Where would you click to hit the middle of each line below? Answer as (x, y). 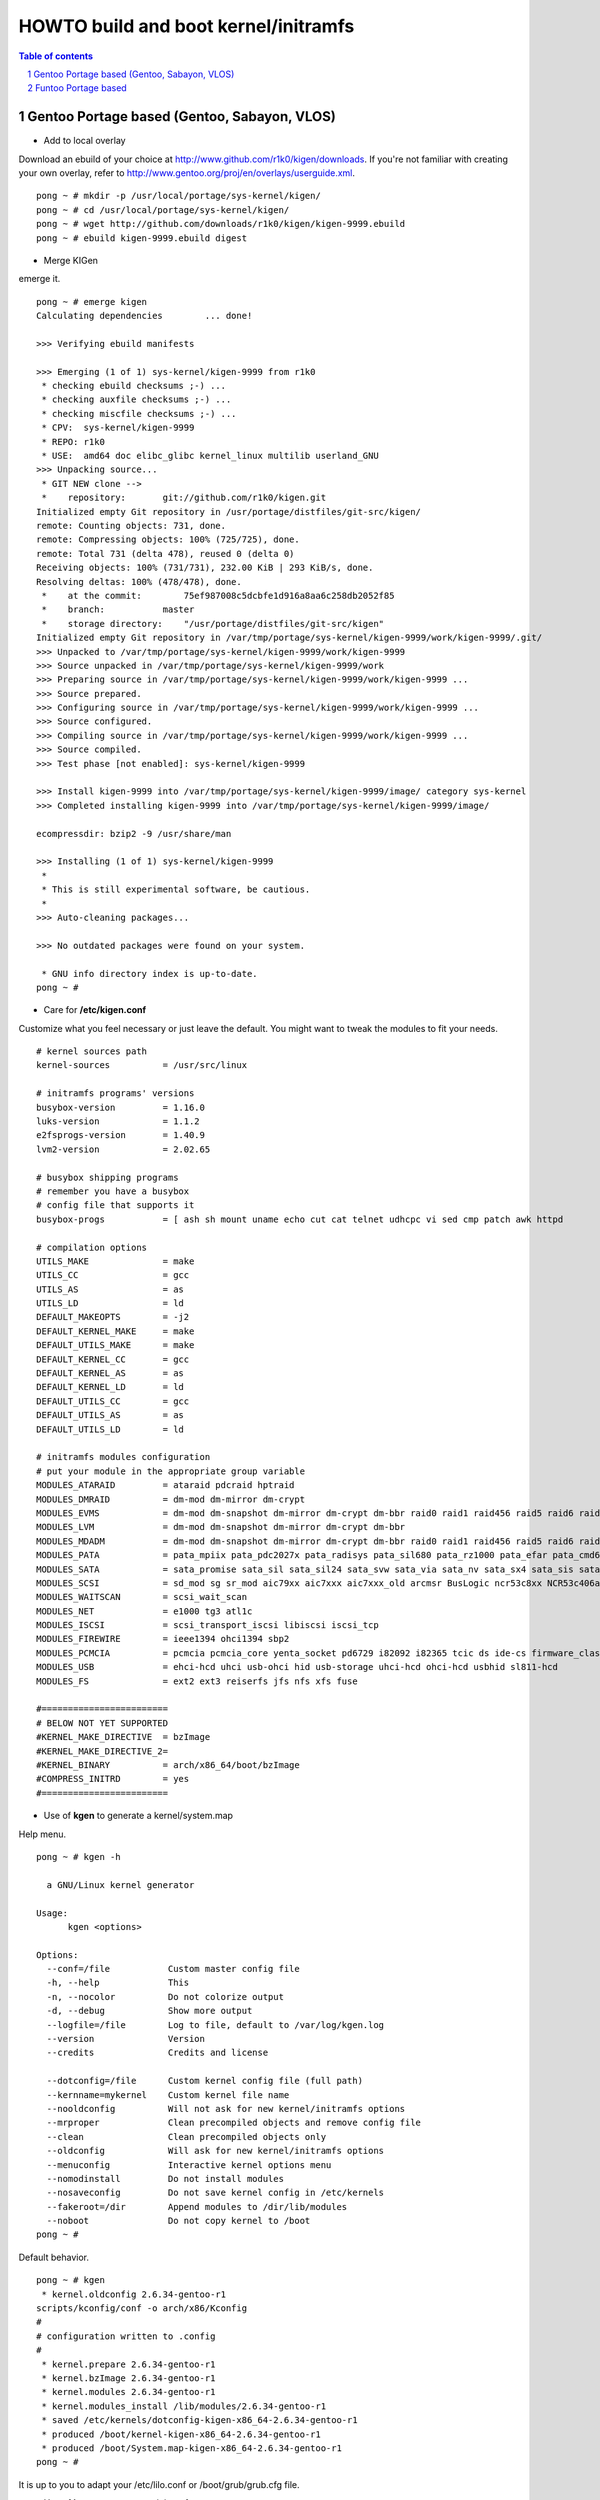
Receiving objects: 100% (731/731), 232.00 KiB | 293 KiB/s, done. (205, 568)
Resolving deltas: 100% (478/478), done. (139, 581)
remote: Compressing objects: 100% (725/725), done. (168, 539)
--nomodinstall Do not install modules (165, 2178)
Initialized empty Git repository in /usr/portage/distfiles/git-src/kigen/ (229, 511)
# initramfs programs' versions (115, 1093)
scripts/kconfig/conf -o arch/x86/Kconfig (142, 2308)
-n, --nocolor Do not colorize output (165, 1996)
